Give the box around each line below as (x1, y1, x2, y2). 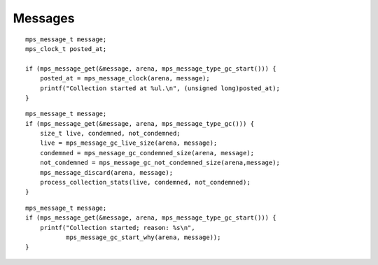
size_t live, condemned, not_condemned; (39, 129, 181, 138)
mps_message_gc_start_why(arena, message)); (65, 233, 221, 241)
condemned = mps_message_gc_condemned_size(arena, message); (39, 149, 255, 157)
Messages (13, 10, 75, 26)
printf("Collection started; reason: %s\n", (39, 224, 195, 231)
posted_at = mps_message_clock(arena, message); (39, 74, 210, 83)
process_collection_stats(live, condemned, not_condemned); (39, 178, 251, 187)
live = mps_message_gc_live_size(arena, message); (39, 139, 218, 147)
